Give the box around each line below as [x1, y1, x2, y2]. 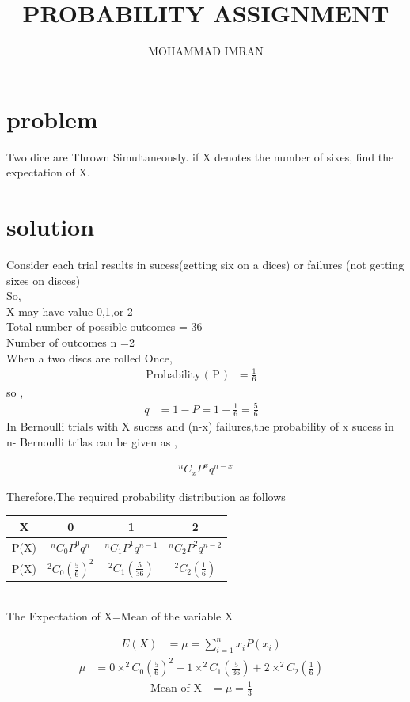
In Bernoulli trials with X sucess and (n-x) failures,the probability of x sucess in [6, 418, 394, 434]
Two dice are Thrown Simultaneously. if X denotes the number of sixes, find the [6, 148, 394, 165]
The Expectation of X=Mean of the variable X [6, 608, 233, 624]
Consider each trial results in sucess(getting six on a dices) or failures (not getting [6, 256, 404, 272]
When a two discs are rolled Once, [6, 349, 173, 366]
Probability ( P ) [146, 369, 228, 381]
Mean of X [150, 683, 202, 694]
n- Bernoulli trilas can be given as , [6, 434, 177, 450]
